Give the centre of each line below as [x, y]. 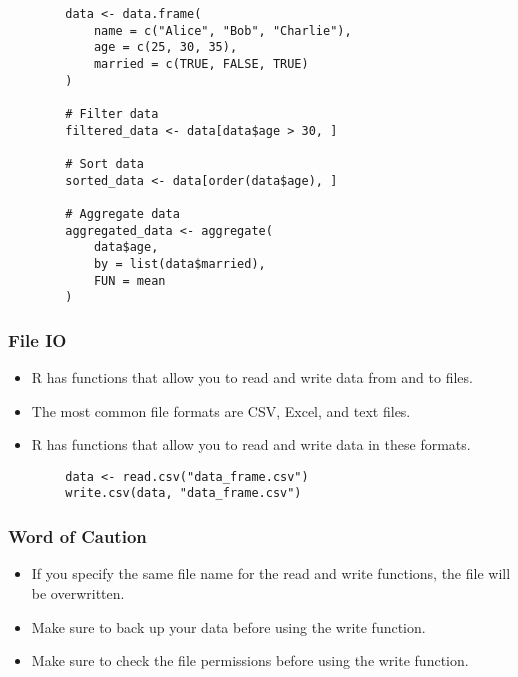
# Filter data [112, 113]
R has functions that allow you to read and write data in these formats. [251, 444]
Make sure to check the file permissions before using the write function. [250, 660]
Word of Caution [77, 536]
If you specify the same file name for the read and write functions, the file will [271, 573]
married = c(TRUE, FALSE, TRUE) [201, 63]
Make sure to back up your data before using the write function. [228, 626]
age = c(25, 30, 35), [165, 47]
